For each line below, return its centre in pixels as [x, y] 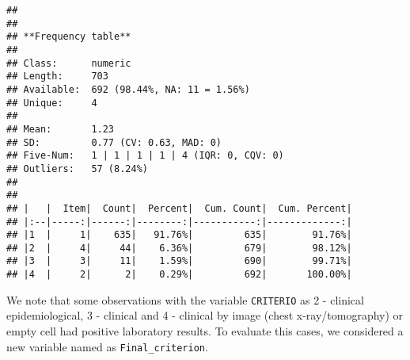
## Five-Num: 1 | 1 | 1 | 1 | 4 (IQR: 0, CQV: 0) [145, 156]
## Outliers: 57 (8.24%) [77, 169]
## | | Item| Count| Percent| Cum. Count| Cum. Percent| [179, 208]
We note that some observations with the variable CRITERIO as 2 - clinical [185, 299]
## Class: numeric [69, 63]
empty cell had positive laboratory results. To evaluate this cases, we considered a [205, 331]
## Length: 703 [57, 77]
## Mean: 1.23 [61, 129]
